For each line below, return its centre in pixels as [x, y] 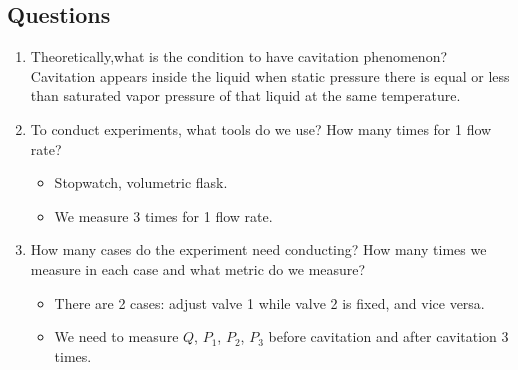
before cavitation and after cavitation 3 [388, 336]
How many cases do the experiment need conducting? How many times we [258, 249]
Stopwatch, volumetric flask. [141, 182]
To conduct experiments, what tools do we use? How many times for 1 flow [261, 128]
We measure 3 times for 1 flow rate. [163, 215]
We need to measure [116, 336]
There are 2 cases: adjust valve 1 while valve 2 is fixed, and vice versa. [269, 302]
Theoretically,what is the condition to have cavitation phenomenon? [239, 56]
